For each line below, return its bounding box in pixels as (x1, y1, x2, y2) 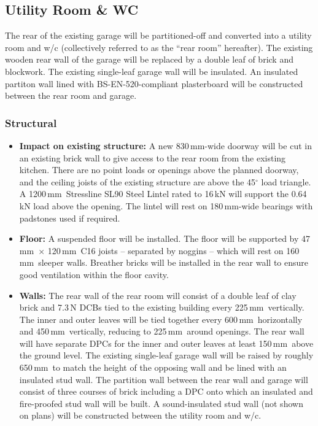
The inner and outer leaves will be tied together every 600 (19, 312, 238, 325)
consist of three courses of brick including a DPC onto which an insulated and (19, 385, 313, 398)
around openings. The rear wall (187, 325, 304, 338)
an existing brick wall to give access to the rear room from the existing (19, 151, 286, 164)
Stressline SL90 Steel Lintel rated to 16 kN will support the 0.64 (66, 187, 307, 200)
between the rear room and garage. (5, 89, 137, 102)
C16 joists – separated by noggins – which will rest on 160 (80, 244, 300, 257)
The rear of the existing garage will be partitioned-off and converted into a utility (5, 29, 312, 42)
